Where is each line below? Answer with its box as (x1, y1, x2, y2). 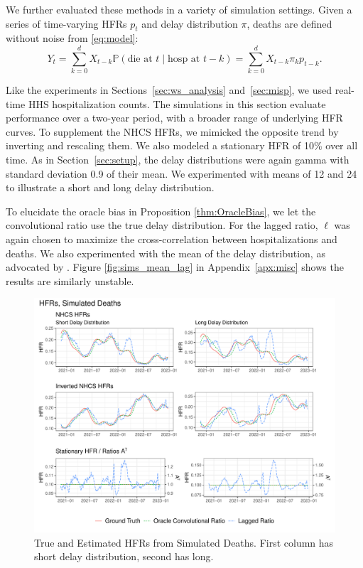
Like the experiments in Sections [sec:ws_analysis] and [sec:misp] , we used (6, 82, 332, 97)
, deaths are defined (246, 16, 332, 31)
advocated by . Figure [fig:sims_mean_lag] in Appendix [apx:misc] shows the (6, 259, 344, 274)
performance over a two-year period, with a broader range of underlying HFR (6, 110, 343, 125)
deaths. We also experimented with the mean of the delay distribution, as (6, 245, 325, 260)
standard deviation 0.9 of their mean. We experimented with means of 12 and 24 (6, 166, 357, 181)
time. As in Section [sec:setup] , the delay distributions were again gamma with (6, 152, 350, 167)
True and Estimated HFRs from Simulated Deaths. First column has (34, 535, 334, 550)
